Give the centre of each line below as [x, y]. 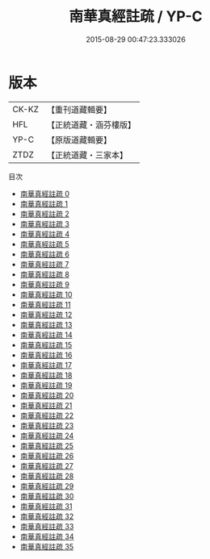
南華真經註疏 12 [46, 315]
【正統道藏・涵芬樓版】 [91, 124]
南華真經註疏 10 [46, 294]
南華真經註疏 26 [47, 456]
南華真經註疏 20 [47, 395]
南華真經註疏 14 [46, 335]
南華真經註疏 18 [46, 375]
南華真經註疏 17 [46, 365]
